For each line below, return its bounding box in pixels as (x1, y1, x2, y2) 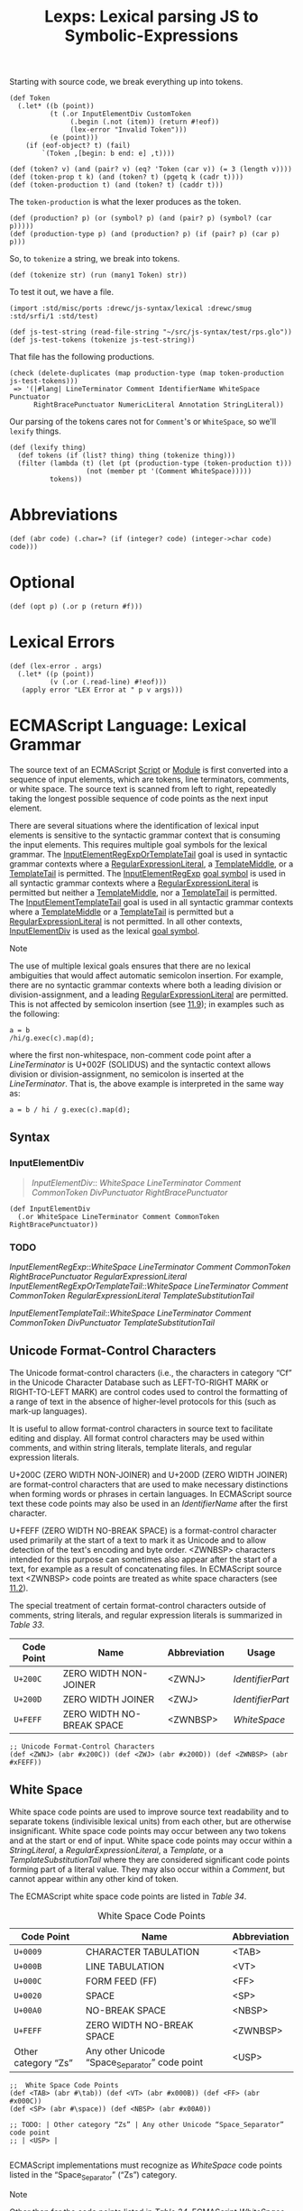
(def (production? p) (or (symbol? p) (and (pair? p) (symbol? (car (9, 214, 272, 223)
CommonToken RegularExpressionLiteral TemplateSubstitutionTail (9, 1289, 254, 1300)
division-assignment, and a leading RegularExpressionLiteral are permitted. (9, 989, 289, 1000)
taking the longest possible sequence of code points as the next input (9, 793, 269, 803)
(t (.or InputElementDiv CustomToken (49, 110, 192, 119)
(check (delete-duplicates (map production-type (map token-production (9, 369, 284, 378)
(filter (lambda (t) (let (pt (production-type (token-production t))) (17, 459, 293, 468)
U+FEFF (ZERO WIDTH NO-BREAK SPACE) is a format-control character (9, 1525, 277, 1536)
